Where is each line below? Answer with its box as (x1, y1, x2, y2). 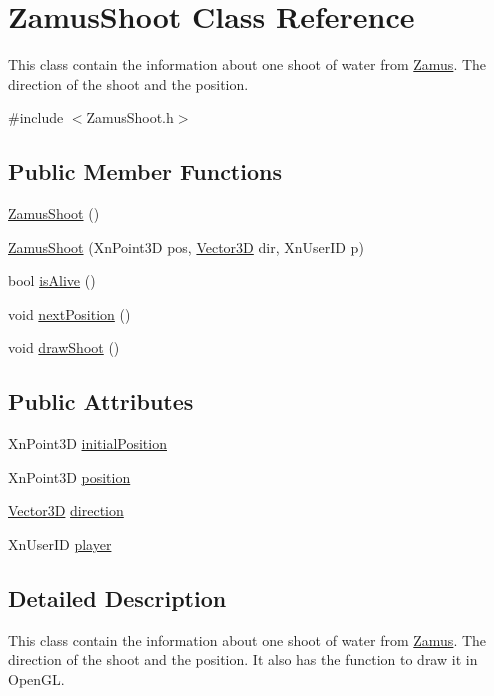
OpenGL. (8, 669, 65, 690)
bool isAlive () (8, 270, 96, 291)
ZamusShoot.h (86, 107, 174, 128)
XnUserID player (8, 534, 112, 555)
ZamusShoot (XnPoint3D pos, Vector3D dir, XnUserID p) (8, 236, 364, 257)
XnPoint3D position (8, 466, 131, 487)
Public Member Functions (8, 156, 282, 187)
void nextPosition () (8, 303, 131, 324)
